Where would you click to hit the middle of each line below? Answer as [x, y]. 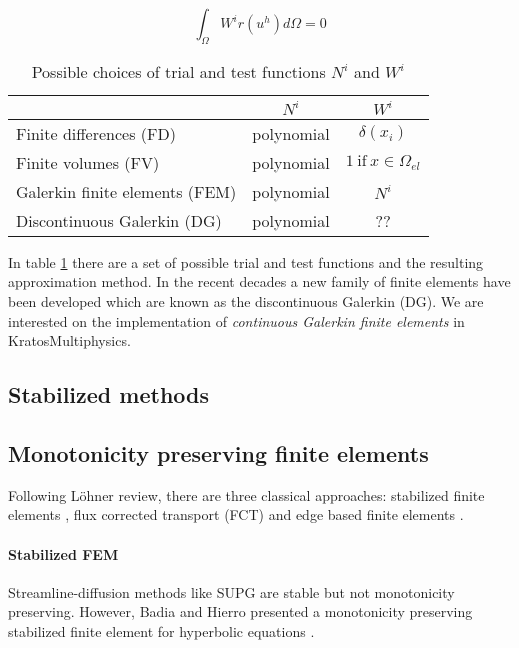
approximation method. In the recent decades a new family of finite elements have [259, 281]
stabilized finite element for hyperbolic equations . [161, 630]
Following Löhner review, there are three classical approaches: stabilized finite [246, 494]
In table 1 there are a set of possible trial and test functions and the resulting [246, 261]
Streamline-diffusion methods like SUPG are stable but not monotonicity [231, 591]
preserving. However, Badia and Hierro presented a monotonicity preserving [240, 611]
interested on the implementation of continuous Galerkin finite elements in [236, 320]
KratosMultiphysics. [69, 340]
